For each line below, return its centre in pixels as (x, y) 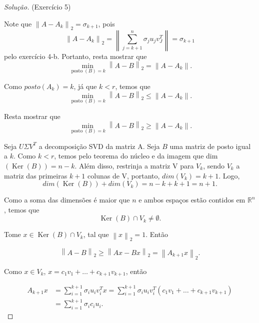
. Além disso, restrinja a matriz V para (134, 166)
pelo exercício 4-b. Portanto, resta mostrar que (75, 56)
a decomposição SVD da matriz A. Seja (99, 146)
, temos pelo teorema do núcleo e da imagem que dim (136, 156)
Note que (18, 23)
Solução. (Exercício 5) (37, 6)
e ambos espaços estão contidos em (192, 200)
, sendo (214, 166)
